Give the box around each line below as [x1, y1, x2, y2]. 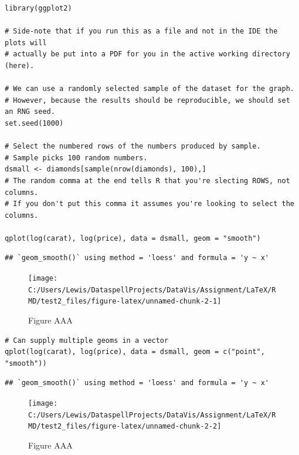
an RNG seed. [5, 107, 55, 116]
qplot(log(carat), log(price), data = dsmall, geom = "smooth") [5, 234, 261, 242]
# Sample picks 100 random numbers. [5, 153, 148, 162]
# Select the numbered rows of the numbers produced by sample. [5, 142, 261, 151]
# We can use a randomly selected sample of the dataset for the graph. [5, 85, 294, 93]
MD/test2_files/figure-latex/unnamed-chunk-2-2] [28, 422, 222, 431]
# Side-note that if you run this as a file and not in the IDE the [5, 27, 278, 36]
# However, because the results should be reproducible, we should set [5, 96, 290, 105]
